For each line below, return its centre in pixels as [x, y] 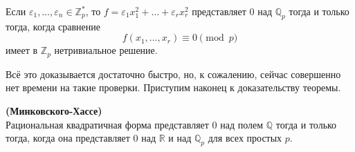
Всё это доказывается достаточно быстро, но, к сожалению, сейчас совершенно [173, 74]
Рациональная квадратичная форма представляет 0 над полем [135, 124]
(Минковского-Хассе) [54, 111]
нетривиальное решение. [106, 50]
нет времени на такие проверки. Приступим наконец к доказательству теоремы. [173, 87]
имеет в [22, 50]
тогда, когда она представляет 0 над [81, 138]
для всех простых [245, 138]
